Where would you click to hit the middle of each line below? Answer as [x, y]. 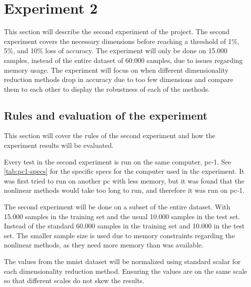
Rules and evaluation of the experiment [106, 115]
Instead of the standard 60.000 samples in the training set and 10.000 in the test [124, 226]
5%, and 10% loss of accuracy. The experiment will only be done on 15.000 [116, 51]
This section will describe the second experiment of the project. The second [117, 31]
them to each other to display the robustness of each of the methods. [107, 89]
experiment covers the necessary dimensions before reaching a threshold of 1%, [122, 41]
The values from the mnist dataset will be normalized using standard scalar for [122, 261]
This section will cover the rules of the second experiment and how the [110, 135]
